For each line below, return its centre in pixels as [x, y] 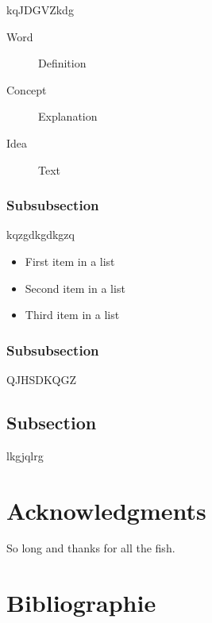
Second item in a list [75, 288]
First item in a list [70, 261]
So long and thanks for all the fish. [91, 548]
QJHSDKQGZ [42, 379]
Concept [27, 89]
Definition [62, 63]
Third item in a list [72, 315]
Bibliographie [81, 603]
